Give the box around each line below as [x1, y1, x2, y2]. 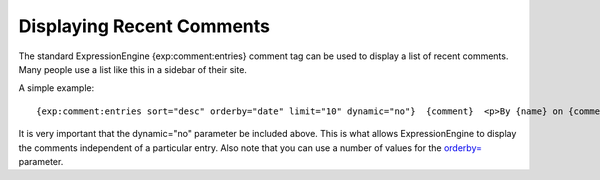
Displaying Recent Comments [18, 15, 270, 37]
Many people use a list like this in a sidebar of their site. [18, 63, 247, 75]
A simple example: [18, 82, 95, 94]
